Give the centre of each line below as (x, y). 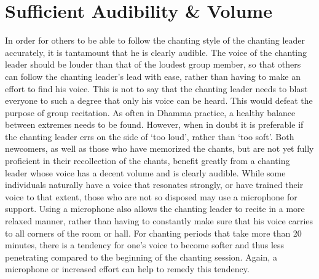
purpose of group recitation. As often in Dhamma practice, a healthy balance (150, 112)
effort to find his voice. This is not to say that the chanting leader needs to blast (156, 88)
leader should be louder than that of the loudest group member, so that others (153, 64)
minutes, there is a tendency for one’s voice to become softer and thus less (145, 245)
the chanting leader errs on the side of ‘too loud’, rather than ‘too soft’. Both (150, 136)
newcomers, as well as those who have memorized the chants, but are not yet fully (159, 148)
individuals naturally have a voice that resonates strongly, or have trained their (154, 185)
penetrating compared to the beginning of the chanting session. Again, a (141, 257)
